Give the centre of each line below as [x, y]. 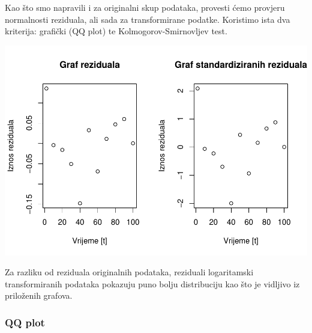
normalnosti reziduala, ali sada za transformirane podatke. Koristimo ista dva [148, 19]
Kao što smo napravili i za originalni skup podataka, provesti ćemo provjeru [145, 7]
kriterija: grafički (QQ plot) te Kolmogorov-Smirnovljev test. [116, 31]
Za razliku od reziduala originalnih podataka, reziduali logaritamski [129, 272]
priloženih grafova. [39, 295]
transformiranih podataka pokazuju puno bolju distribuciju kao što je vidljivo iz [152, 283]
